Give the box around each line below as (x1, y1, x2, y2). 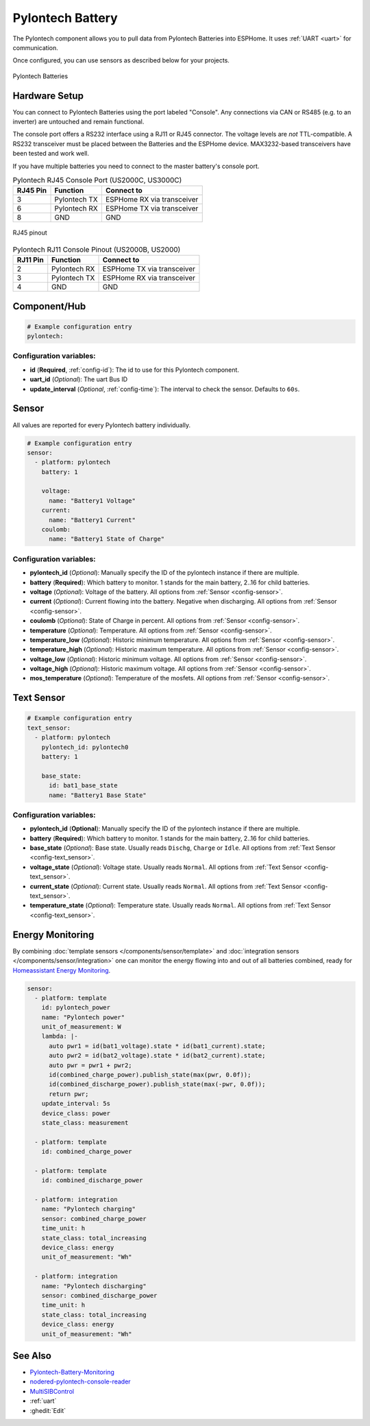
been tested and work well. (12, 150, 89, 158)
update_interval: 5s (41, 1100, 111, 1108)
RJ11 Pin (16, 255, 44, 265)
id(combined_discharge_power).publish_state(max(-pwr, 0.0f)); (49, 1080, 266, 1089)
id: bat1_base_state (49, 782, 118, 789)
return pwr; (49, 1090, 89, 1097)
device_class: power (41, 1109, 111, 1117)
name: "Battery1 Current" (49, 516, 136, 524)
